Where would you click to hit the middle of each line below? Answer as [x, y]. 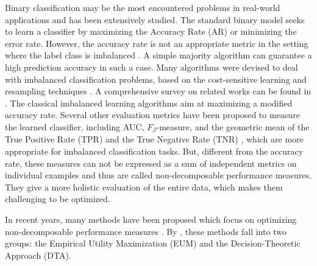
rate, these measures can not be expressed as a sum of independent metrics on [151, 163]
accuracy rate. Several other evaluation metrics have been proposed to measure [152, 115]
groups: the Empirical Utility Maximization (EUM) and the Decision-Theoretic [153, 243]
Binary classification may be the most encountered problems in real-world [143, 7]
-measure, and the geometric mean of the [233, 126]
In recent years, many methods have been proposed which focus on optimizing [151, 219]
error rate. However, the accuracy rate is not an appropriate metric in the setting [157, 43]
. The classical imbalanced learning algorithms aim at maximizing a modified [149, 103]
